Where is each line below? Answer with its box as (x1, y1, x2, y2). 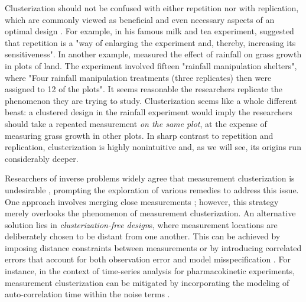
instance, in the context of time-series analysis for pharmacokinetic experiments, (5, 265, 295, 277)
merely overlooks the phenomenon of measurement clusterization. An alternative (5, 207, 296, 219)
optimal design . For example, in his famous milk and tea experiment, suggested (5, 25, 294, 37)
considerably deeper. (5, 152, 79, 164)
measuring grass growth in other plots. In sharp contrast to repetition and (5, 129, 274, 141)
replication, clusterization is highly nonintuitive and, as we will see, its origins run (5, 141, 301, 153)
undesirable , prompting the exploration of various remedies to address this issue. (5, 183, 299, 196)
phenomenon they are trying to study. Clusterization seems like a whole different (5, 94, 297, 106)
